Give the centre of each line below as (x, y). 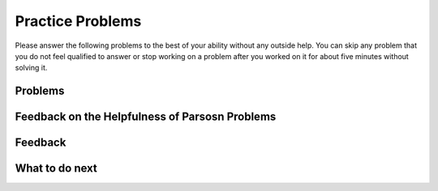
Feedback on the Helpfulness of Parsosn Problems (146, 117)
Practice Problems (78, 21)
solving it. (31, 68)
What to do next (56, 169)
